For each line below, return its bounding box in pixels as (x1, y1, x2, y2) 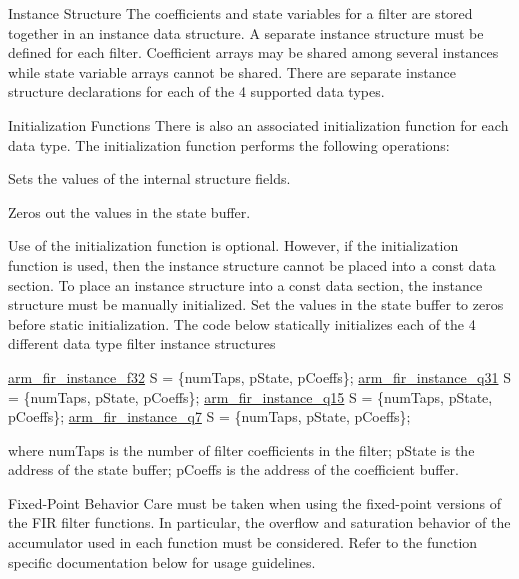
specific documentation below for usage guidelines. (8, 551, 316, 572)
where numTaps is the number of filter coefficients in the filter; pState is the (8, 439, 475, 460)
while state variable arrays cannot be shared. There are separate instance (8, 61, 456, 82)
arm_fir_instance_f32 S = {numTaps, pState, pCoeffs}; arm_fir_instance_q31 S (8, 366, 511, 387)
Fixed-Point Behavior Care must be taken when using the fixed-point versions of (8, 492, 501, 513)
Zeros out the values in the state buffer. (8, 201, 251, 222)
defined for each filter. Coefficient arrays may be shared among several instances (8, 42, 499, 63)
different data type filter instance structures (8, 333, 276, 354)
